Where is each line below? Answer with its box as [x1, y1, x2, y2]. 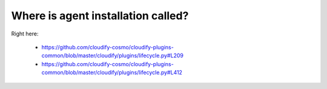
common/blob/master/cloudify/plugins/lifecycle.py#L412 [41, 69, 183, 76]
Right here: [11, 30, 39, 37]
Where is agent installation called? [11, 9, 189, 22]
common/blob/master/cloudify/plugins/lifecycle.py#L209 [41, 52, 184, 60]
